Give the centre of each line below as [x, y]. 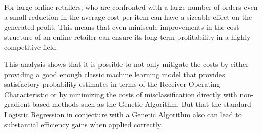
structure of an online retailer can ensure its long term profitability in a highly [127, 37]
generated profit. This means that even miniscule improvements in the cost [122, 27]
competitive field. [31, 47]
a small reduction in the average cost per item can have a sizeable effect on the [128, 17]
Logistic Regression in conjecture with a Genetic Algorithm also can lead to [123, 114]
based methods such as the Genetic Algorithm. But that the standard [142, 104]
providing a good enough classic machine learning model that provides [115, 74]
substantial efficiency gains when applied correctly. [84, 124]
